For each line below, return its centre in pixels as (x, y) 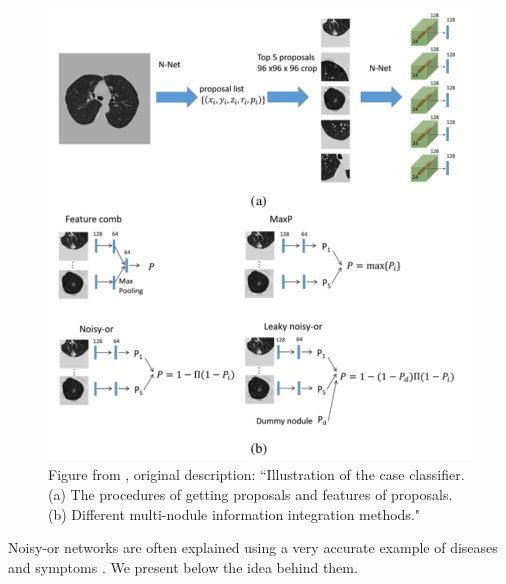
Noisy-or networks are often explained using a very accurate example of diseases (253, 547)
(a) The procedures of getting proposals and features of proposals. (250, 493)
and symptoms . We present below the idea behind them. (183, 566)
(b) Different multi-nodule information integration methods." (234, 513)
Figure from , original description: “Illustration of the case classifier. (256, 474)
